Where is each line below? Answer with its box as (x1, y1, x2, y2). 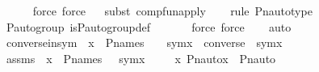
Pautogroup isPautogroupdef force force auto (6, 18, 292, 35)
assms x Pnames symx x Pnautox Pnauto (6, 49, 276, 66)
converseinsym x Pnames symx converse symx (6, 34, 283, 51)
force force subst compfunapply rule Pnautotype (32, 2, 313, 19)
